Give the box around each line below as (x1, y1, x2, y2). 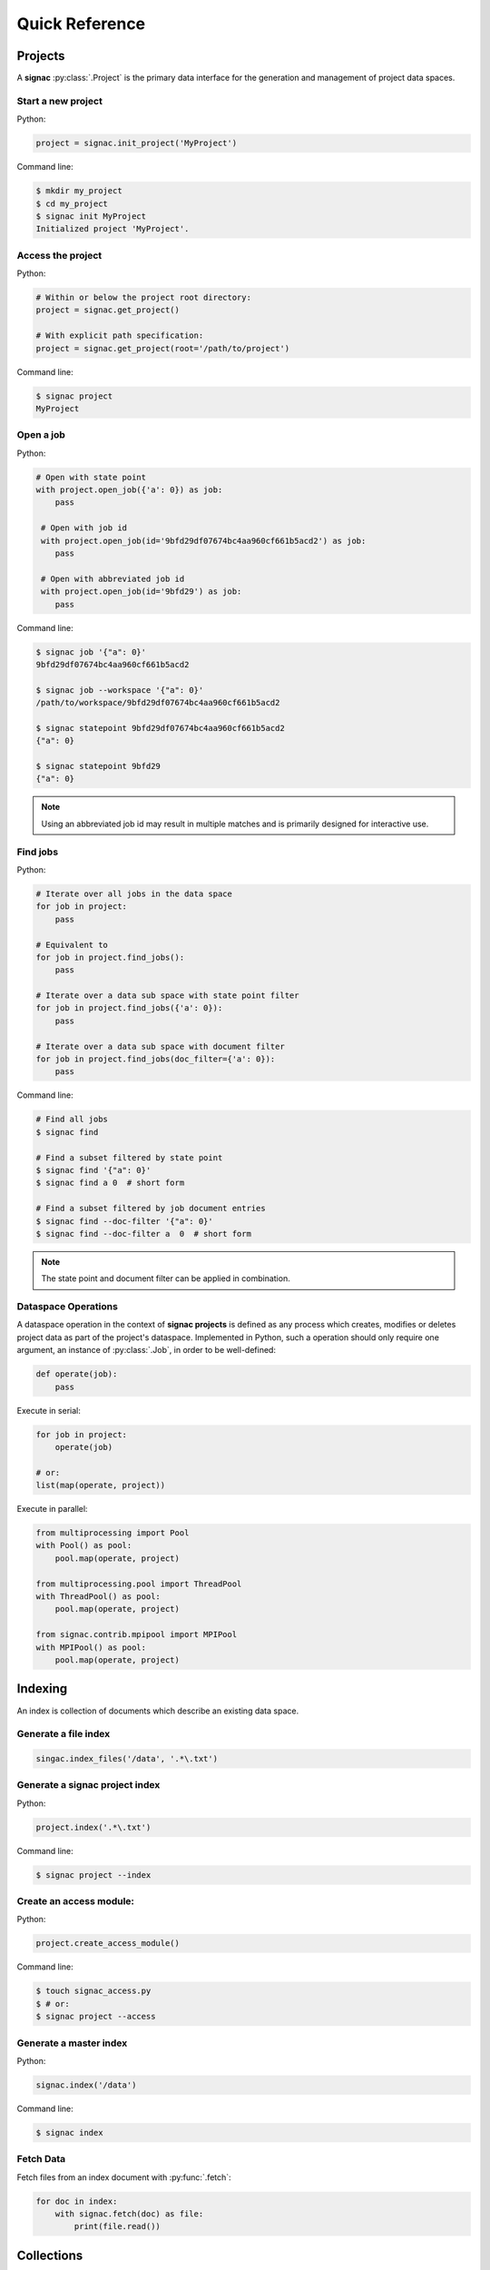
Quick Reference (16, 14, 146, 34)
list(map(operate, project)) (35, 1480, 166, 1491)
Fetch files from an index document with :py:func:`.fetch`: (16, 2171, 231, 2183)
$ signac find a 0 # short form (35, 1178, 185, 1189)
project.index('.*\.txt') (35, 1821, 152, 1832)
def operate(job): (35, 1369, 118, 1379)
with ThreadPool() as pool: (35, 1592, 161, 1602)
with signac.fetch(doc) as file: (54, 2209, 204, 2219)
